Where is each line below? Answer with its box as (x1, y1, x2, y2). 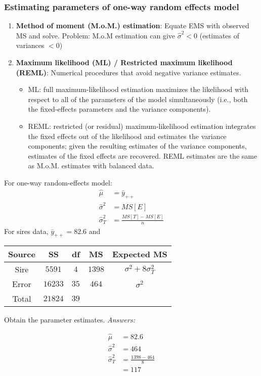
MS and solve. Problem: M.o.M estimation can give (16, 30, 176, 40)
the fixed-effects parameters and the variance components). (28, 104, 211, 114)
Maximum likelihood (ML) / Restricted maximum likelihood (16, 57, 233, 67)
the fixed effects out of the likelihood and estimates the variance (28, 130, 227, 141)
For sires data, (4, 225, 49, 236)
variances (16, 40, 45, 51)
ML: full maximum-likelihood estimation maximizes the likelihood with (28, 84, 249, 95)
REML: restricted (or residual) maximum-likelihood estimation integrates (28, 120, 256, 131)
